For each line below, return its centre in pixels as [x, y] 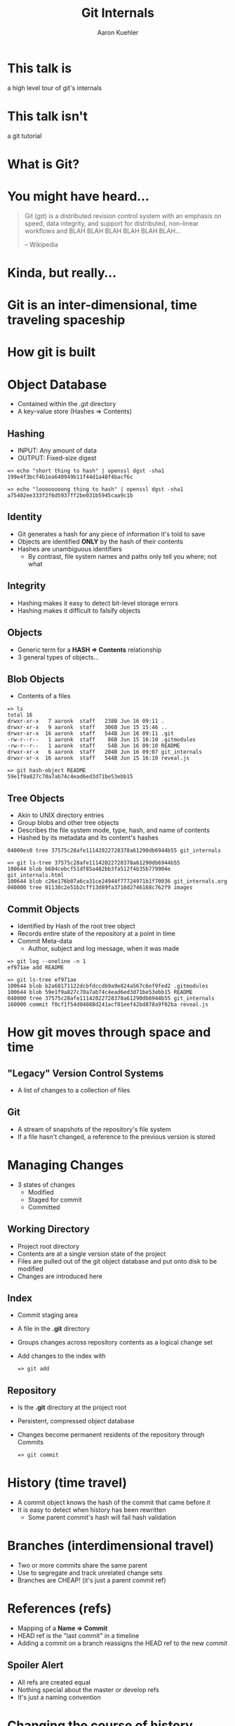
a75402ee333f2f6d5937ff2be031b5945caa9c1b [70, 496]
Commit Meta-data [45, 940]
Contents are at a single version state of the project [92, 1254]
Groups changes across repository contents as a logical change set [115, 1342]
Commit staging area [48, 1315]
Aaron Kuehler [118, 32]
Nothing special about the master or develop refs [88, 1689]
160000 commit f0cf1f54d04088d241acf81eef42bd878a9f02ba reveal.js [108, 1004]
